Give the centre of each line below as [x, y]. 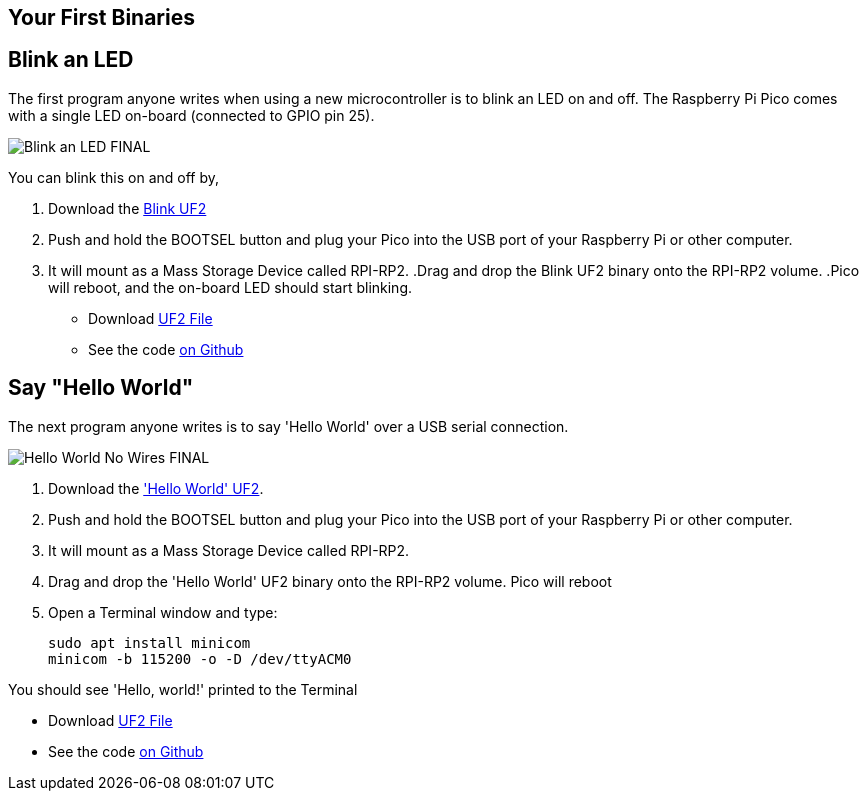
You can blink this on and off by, [114, 177]
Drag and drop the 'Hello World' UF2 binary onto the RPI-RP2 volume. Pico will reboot [330, 581]
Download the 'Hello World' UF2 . [156, 488]
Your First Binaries [101, 17]
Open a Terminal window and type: [163, 612]
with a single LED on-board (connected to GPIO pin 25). [191, 115]
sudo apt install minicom [149, 642]
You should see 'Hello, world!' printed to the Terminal [183, 689]
